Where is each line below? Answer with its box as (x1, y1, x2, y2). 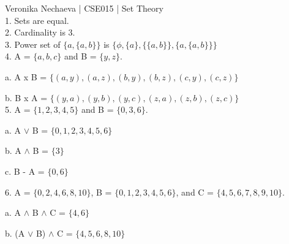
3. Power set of (5, 37, 61, 50)
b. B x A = (5, 91, 48, 104)
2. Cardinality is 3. (5, 26, 75, 39)
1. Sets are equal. (5, 13, 69, 26)
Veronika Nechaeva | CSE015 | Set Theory (5, 2, 163, 14)
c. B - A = (5, 164, 45, 177)
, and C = (176, 185, 214, 198)
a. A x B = (5, 70, 47, 83)
